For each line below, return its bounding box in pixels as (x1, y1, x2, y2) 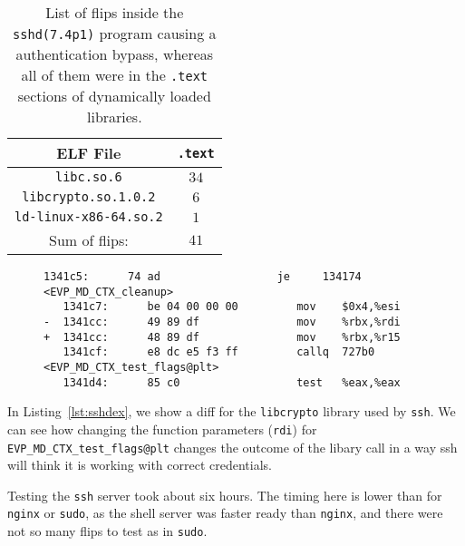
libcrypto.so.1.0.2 (22, 190, 156, 204)
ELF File (56, 142, 121, 163)
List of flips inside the (45, 2, 184, 23)
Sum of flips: (49, 229, 129, 250)
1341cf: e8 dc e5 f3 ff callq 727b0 (63, 346, 375, 359)
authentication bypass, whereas (15, 44, 214, 64)
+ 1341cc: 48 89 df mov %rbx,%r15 (44, 330, 401, 344)
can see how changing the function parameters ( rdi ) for (7, 419, 317, 438)
